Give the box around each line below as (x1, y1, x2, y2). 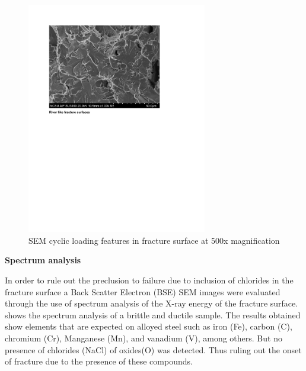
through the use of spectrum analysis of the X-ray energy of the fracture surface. (5, 297, 298, 309)
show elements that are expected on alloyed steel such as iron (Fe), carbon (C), (5, 320, 292, 333)
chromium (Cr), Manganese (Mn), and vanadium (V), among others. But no (5, 331, 282, 344)
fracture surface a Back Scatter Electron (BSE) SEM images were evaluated (5, 285, 280, 298)
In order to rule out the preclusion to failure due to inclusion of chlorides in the (5, 274, 294, 286)
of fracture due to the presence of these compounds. (5, 355, 193, 367)
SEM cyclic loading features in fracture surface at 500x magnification (28, 234, 280, 246)
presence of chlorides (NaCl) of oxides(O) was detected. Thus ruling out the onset (5, 343, 302, 356)
